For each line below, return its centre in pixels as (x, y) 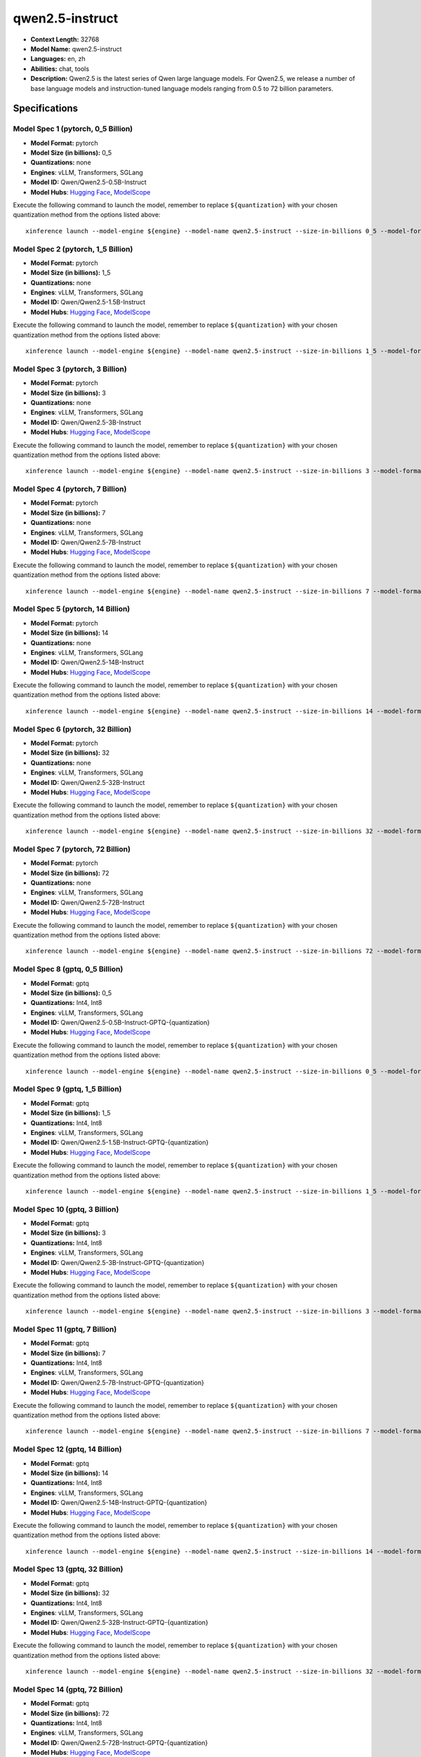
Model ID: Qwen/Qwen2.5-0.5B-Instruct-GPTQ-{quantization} (120, 1023)
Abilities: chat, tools (60, 69)
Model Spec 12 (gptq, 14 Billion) (67, 1449)
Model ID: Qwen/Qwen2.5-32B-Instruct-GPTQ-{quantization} (119, 1623)
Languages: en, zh (58, 59)
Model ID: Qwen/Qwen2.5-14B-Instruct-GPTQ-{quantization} (119, 1503)
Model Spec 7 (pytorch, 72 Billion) (72, 849)
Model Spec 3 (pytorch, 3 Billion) (70, 369)
